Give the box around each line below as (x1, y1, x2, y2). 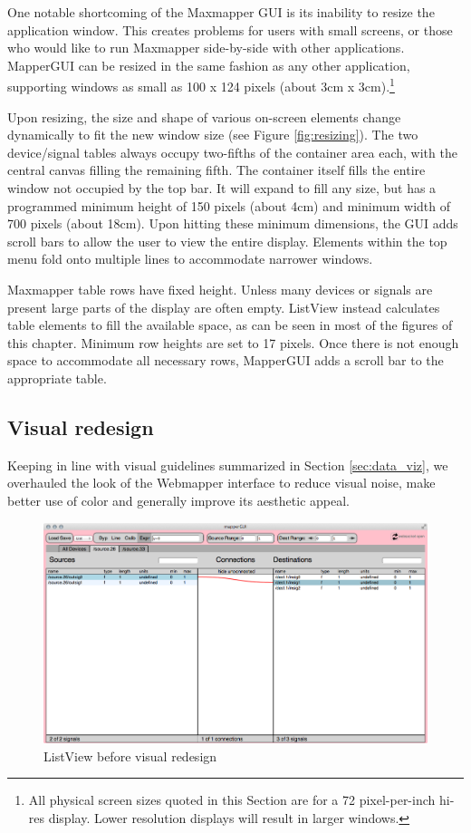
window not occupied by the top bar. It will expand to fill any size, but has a (7, 179, 437, 197)
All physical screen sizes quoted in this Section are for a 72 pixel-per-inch (28, 790, 436, 809)
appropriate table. (7, 368, 107, 387)
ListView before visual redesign (43, 746, 217, 765)
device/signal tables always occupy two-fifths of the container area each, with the (7, 142, 457, 161)
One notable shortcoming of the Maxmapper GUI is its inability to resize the (7, 3, 435, 21)
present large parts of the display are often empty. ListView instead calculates (7, 297, 440, 316)
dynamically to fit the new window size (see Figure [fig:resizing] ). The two (7, 125, 418, 144)
